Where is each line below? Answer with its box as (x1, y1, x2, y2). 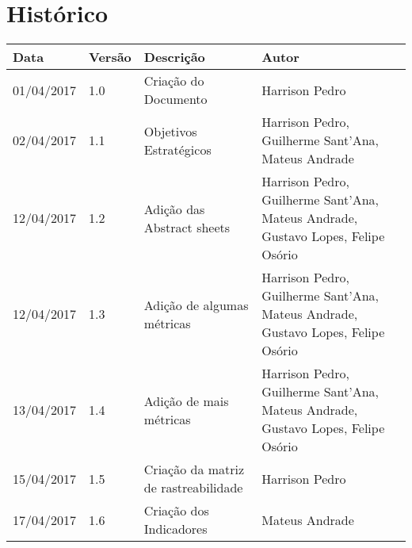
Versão (89, 48, 132, 67)
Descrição (143, 48, 205, 67)
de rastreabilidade (143, 478, 243, 497)
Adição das (143, 199, 205, 218)
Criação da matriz (143, 460, 245, 479)
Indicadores (143, 519, 208, 538)
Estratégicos (143, 140, 212, 159)
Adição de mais (143, 391, 229, 410)
